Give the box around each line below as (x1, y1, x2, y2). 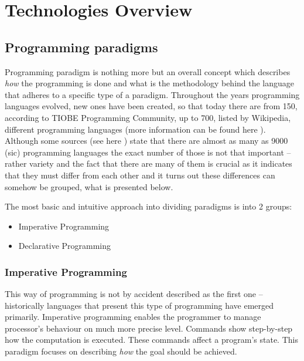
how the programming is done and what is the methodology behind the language (5, 77, 295, 89)
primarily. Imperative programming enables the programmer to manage (5, 311, 261, 323)
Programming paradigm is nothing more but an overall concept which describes (5, 65, 291, 77)
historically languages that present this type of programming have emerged (5, 299, 274, 311)
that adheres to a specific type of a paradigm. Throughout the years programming (5, 88, 300, 100)
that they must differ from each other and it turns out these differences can (5, 168, 275, 181)
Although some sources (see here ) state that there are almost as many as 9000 (5, 134, 288, 147)
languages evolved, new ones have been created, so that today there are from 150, (5, 100, 298, 112)
